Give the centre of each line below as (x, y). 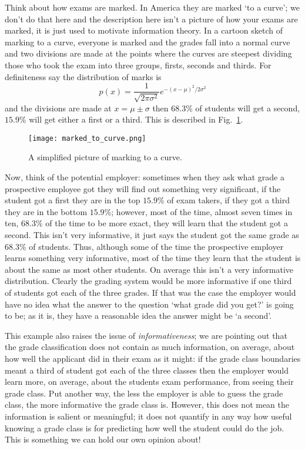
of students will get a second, (248, 108)
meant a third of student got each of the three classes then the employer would (147, 370)
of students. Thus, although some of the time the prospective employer (156, 246)
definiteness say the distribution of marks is (83, 76)
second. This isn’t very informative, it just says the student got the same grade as (152, 235)
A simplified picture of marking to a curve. (105, 157)
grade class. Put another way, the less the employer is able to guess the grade (144, 393)
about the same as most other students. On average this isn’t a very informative (149, 269)
